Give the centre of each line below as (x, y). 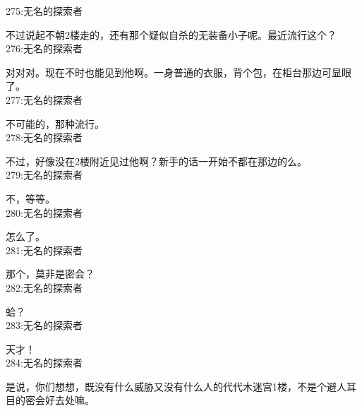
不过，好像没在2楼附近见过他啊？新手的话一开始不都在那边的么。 (156, 161)
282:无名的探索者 (44, 287)
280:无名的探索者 (44, 212)
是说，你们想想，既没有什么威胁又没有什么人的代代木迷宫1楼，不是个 (166, 386)
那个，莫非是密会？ (50, 274)
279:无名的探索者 (44, 175)
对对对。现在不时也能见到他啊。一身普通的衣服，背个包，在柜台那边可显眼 (179, 72)
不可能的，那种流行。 (55, 123)
